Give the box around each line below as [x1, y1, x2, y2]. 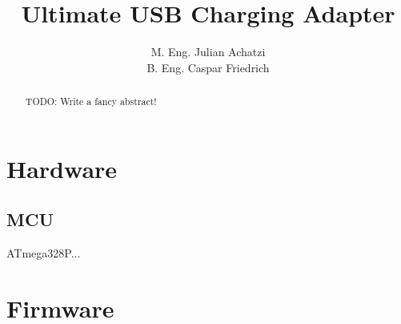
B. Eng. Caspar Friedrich [146, 59, 270, 75]
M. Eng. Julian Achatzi [150, 43, 266, 60]
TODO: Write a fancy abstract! [25, 95, 157, 108]
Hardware [6, 152, 118, 184]
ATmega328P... [6, 245, 81, 261]
